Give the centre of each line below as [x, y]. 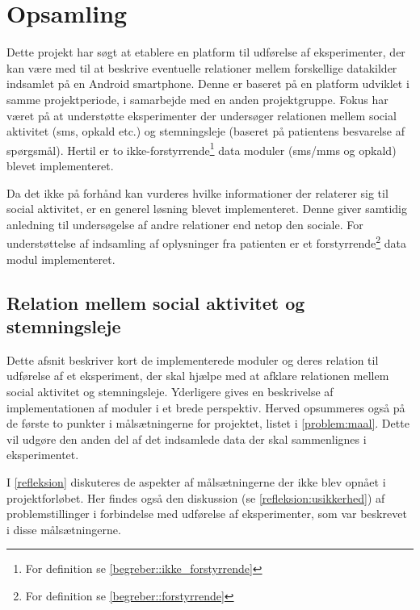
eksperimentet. [43, 455]
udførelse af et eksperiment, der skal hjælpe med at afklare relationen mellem [198, 376]
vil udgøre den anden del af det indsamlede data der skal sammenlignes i [187, 439]
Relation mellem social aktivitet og [156, 302]
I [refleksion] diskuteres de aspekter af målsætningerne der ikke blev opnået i [196, 481]
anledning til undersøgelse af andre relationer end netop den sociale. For [185, 224]
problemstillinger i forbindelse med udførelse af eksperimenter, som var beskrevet [207, 514]
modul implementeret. [61, 259]
